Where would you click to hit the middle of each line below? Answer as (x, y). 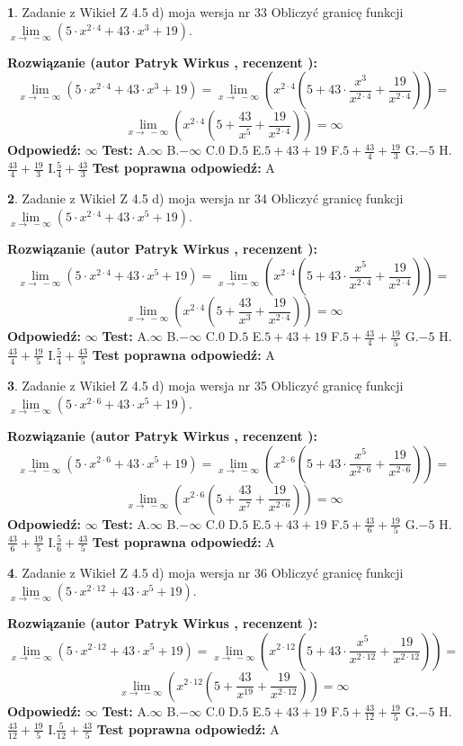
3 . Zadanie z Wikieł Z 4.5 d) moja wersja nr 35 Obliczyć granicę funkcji (205, 386)
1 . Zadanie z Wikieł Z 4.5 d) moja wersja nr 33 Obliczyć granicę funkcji (205, 12)
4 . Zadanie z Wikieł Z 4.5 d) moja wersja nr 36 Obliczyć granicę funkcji (205, 573)
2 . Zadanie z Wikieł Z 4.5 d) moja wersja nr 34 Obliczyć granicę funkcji (205, 198)
